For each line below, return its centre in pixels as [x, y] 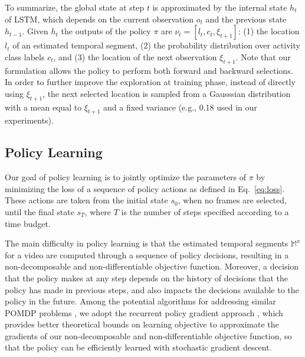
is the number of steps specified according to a [205, 211]
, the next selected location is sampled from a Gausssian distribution [167, 93]
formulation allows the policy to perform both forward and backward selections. [149, 70]
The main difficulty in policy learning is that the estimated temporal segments [147, 243]
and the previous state [246, 19]
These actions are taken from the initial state [86, 200]
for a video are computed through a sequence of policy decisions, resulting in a [147, 254]
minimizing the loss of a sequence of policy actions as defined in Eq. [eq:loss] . [145, 188]
